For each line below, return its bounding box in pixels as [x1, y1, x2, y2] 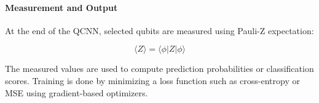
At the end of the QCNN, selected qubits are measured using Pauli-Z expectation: [5, 24, 314, 37]
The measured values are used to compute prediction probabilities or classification [5, 62, 314, 75]
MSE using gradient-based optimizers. [5, 86, 148, 99]
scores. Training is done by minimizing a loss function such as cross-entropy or [5, 74, 300, 87]
